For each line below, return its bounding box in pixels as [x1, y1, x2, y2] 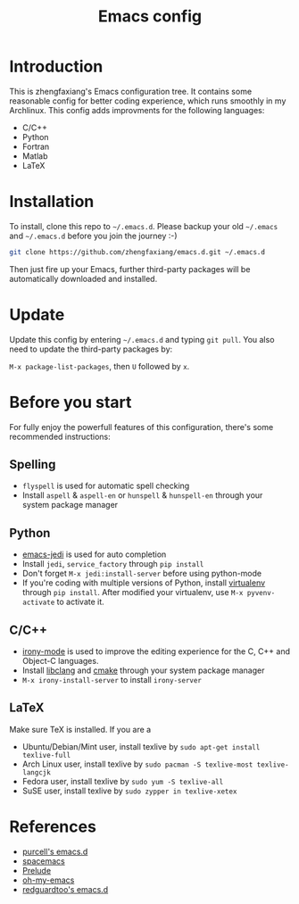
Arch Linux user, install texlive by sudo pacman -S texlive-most [21, 759, 253, 769]
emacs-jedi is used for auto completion [21, 549, 167, 560]
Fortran [21, 141, 50, 152]
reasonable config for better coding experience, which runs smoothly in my [9, 95, 287, 106]
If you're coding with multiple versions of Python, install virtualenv [21, 577, 266, 588]
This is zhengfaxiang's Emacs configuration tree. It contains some [9, 86, 253, 96]
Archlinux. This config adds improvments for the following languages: [9, 104, 265, 115]
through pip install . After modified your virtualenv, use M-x [21, 587, 244, 598]
